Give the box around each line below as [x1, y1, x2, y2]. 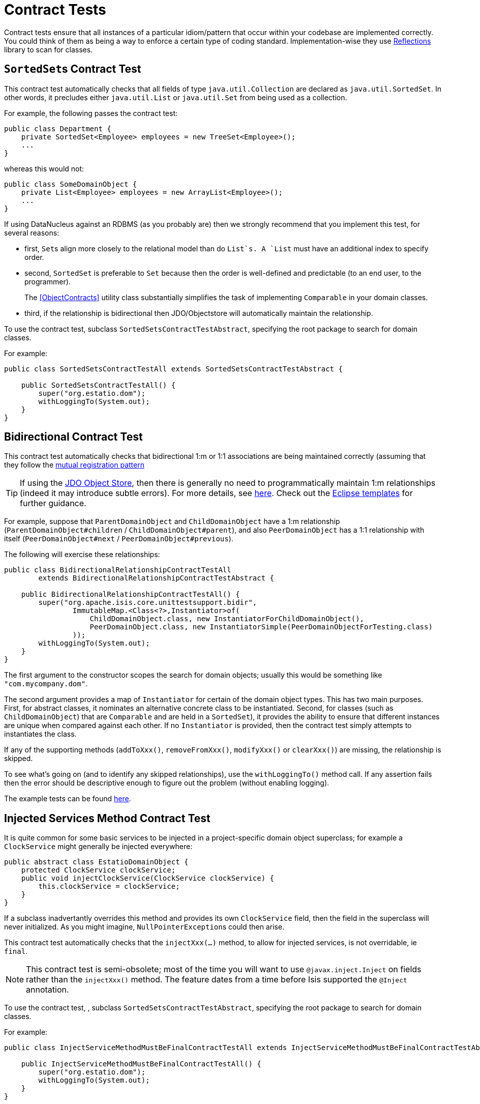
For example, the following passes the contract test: [4, 108, 178, 118]
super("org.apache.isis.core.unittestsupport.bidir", [38, 598, 257, 607]
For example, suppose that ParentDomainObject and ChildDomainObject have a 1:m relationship [4, 517, 340, 526]
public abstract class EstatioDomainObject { [4, 858, 189, 866]
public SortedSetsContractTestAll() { [21, 381, 176, 389]
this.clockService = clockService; [38, 882, 180, 891]
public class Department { [4, 124, 111, 133]
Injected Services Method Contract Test [4, 811, 211, 825]
